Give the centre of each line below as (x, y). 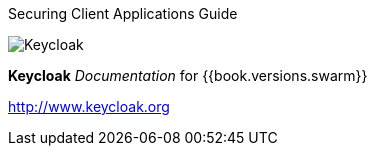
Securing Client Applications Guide (123, 13)
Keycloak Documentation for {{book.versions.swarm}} (188, 75)
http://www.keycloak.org (89, 106)
